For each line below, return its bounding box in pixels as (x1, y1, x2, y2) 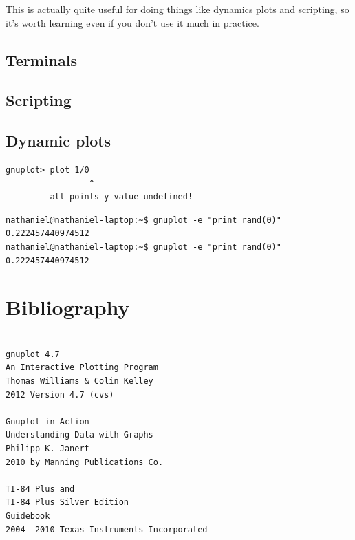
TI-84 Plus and (6, 484, 75, 494)
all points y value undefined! (50, 192, 193, 202)
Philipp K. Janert (6, 443, 89, 453)
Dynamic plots (6, 130, 111, 151)
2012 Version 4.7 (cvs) (6, 389, 114, 400)
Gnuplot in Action (6, 416, 89, 426)
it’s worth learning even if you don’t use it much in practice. (6, 15, 259, 30)
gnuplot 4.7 (6, 349, 60, 359)
